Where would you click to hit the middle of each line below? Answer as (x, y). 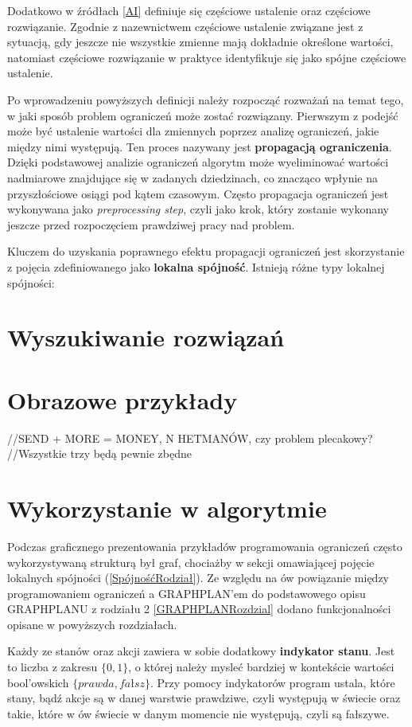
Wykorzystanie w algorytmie (167, 508)
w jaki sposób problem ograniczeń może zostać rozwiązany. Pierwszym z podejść (203, 115)
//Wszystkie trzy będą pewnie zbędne (99, 453)
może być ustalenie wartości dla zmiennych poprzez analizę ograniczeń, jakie (193, 131)
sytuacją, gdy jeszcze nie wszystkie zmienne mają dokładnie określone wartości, (200, 42)
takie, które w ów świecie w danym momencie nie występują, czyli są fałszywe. (198, 713)
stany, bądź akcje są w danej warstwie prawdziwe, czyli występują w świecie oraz (204, 698)
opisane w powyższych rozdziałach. (92, 624)
